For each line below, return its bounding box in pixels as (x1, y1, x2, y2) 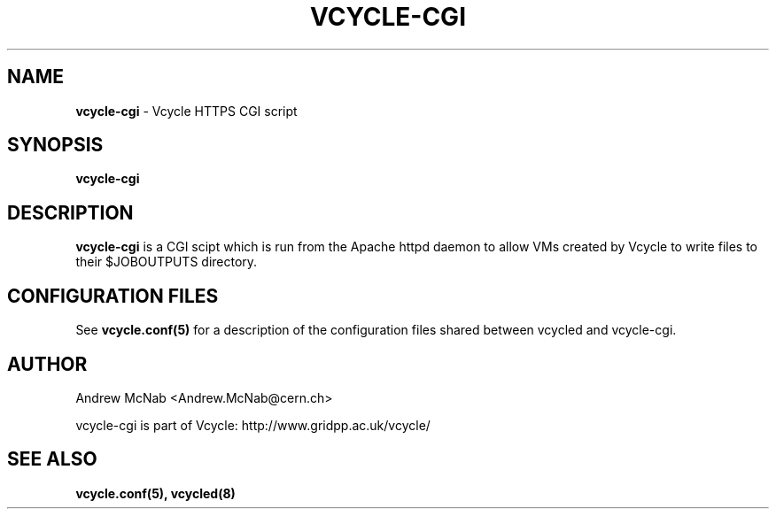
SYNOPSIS (7, 134, 104, 157)
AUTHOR (7, 352, 88, 375)
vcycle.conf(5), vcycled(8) (75, 485, 236, 501)
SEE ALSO (7, 448, 97, 471)
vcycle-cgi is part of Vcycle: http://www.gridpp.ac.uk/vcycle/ (75, 417, 431, 433)
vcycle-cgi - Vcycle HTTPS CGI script (75, 103, 298, 119)
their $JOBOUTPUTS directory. (75, 254, 258, 270)
